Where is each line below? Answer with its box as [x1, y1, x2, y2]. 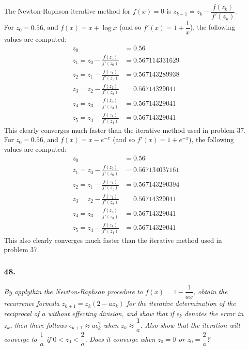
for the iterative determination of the [126, 298, 236, 308]
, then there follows [10, 319, 67, 330]
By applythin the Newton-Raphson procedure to [4, 286, 143, 296]
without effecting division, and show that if [47, 308, 174, 318]
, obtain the [193, 286, 228, 296]
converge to [4, 334, 37, 344]
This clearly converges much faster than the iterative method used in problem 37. [4, 125, 246, 135]
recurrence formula [4, 298, 60, 308]
